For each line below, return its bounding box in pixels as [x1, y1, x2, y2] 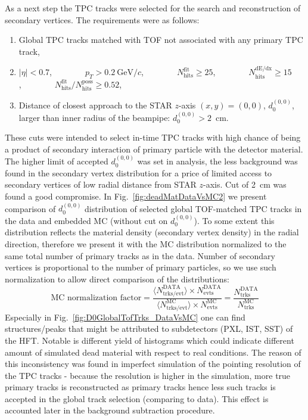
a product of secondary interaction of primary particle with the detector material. [5, 142, 303, 155]
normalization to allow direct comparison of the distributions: [5, 272, 229, 285]
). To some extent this [194, 214, 275, 226]
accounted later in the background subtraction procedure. [5, 404, 215, 416]
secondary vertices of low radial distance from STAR [5, 178, 197, 191]
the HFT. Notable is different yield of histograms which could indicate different [5, 334, 294, 346]
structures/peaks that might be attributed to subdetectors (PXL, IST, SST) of [5, 322, 293, 335]
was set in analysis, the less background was [137, 155, 298, 167]
